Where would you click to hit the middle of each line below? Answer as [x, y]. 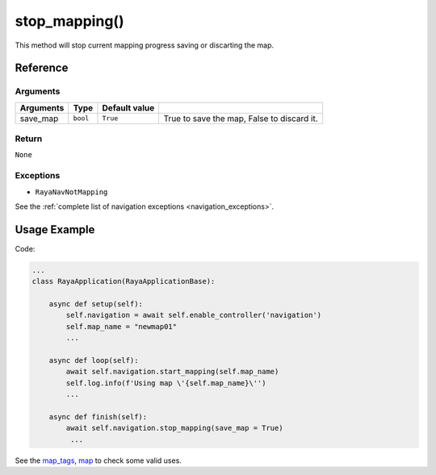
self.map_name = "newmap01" [122, 326]
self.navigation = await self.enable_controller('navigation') [194, 315]
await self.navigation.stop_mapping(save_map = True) [174, 428]
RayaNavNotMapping [71, 192]
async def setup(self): [96, 304]
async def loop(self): [94, 360]
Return [29, 139]
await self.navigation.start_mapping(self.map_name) [172, 372]
